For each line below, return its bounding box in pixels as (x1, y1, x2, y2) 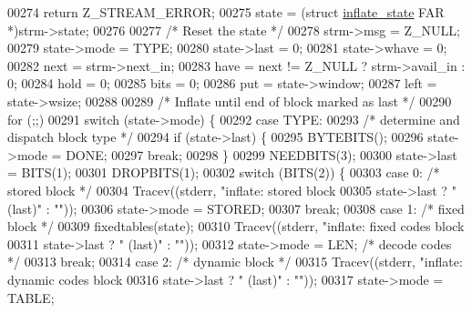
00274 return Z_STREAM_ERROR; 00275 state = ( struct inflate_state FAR (7, 3, 445, 21)
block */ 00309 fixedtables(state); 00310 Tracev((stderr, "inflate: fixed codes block (7, 217, 465, 236)
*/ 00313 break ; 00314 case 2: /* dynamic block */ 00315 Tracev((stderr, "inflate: (7, 252, 463, 271)
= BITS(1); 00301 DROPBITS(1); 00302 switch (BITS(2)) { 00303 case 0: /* (7, 163, 440, 182)
